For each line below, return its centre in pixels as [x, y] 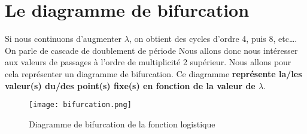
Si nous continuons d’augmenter [63, 39]
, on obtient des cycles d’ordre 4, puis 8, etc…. [213, 39]
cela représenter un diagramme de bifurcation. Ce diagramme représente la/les [153, 73]
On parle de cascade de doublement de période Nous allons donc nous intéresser [151, 50]
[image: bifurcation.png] [80, 105]
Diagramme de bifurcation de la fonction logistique [122, 124]
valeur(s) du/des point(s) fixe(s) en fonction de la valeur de [130, 85]
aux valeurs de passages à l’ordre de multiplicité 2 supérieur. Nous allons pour [148, 62]
